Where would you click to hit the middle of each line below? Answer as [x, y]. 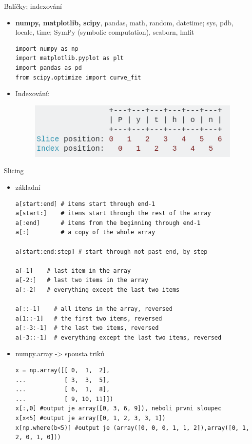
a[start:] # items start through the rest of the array [113, 213]
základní [28, 187]
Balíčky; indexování [33, 6]
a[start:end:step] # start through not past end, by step [111, 252]
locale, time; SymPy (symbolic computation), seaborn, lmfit [105, 32]
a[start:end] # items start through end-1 [85, 204]
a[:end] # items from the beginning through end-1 [108, 223]
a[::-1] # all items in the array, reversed [94, 309]
